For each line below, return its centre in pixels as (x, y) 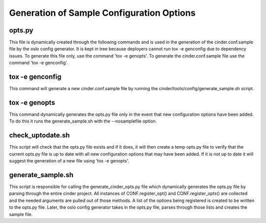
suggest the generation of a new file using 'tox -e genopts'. (69, 161)
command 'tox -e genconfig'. (39, 63)
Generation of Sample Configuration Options (102, 13)
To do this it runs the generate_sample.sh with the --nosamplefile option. (83, 121)
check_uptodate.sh (39, 135)
